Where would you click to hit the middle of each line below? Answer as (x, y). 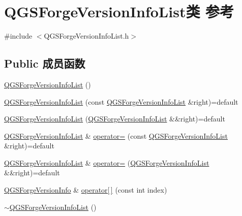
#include (18, 36)
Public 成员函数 (45, 63)
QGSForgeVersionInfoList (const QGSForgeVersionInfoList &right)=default (121, 101)
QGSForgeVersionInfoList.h (86, 36)
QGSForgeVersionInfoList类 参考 (119, 11)
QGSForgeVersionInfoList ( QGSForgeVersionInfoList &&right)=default (115, 119)
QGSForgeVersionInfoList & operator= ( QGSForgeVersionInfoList (107, 162)
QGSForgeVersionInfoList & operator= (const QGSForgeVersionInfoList (116, 135)
